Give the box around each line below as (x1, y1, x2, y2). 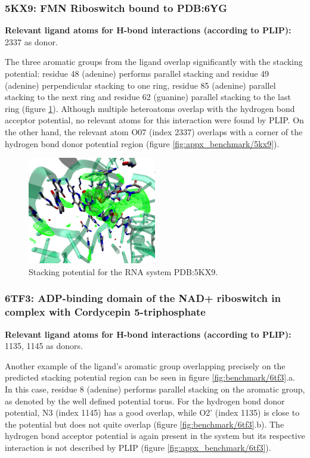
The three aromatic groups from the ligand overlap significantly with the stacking (5, 55, 303, 68)
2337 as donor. (5, 35, 58, 48)
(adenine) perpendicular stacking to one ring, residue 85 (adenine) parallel (5, 79, 276, 91)
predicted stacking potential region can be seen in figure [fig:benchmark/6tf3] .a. (5, 371, 295, 384)
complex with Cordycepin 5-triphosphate (5, 304, 206, 319)
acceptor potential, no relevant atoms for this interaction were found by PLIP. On (5, 114, 304, 126)
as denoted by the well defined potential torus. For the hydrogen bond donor (5, 394, 285, 407)
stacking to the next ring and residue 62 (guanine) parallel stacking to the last (5, 91, 291, 103)
